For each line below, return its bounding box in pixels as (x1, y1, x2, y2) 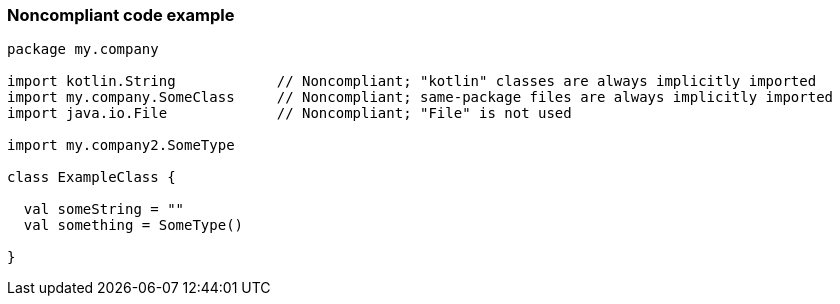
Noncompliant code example (7, 5, 235, 25)
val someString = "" (23, 201, 185, 218)
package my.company (7, 41, 159, 58)
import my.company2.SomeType (7, 137, 235, 154)
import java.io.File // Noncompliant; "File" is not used (7, 105, 572, 122)
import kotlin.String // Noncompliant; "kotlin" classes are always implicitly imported (7, 73, 817, 90)
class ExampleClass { (7, 169, 176, 186)
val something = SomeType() (23, 217, 244, 234)
